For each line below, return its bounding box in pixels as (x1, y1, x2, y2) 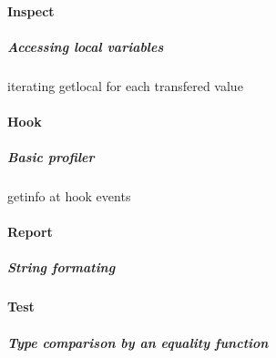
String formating (7, 258, 116, 277)
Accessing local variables (7, 36, 164, 56)
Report (7, 222, 53, 241)
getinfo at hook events (7, 187, 131, 206)
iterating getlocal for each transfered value (7, 76, 243, 95)
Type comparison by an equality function (7, 332, 269, 352)
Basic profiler (7, 148, 95, 167)
